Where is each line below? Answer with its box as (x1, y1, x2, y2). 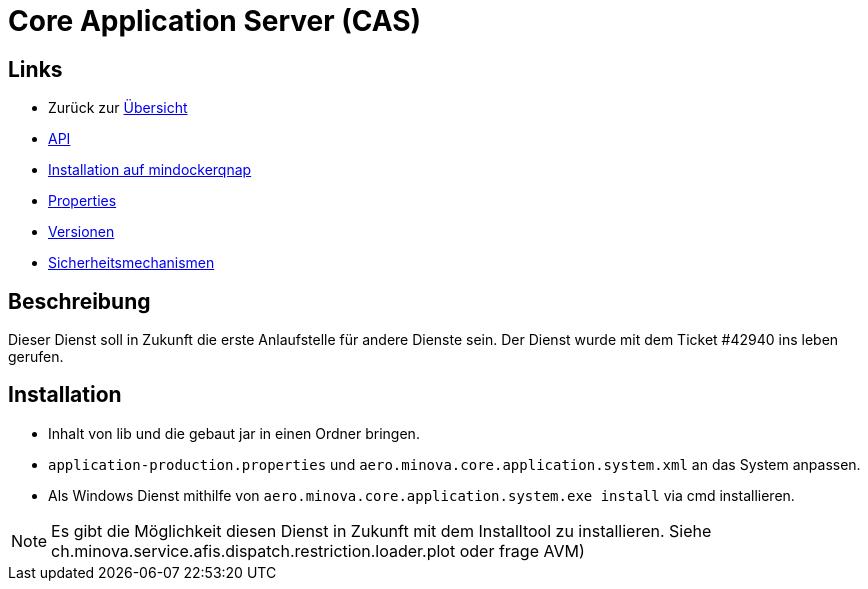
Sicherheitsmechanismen (48, 254, 215, 272)
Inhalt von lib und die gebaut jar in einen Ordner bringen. (48, 424, 420, 442)
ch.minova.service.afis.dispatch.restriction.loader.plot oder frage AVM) (51, 540, 585, 561)
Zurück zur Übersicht (48, 99, 188, 117)
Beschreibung (8, 288, 151, 314)
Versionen (48, 223, 115, 241)
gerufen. (8, 348, 64, 366)
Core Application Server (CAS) (8, 4, 422, 38)
